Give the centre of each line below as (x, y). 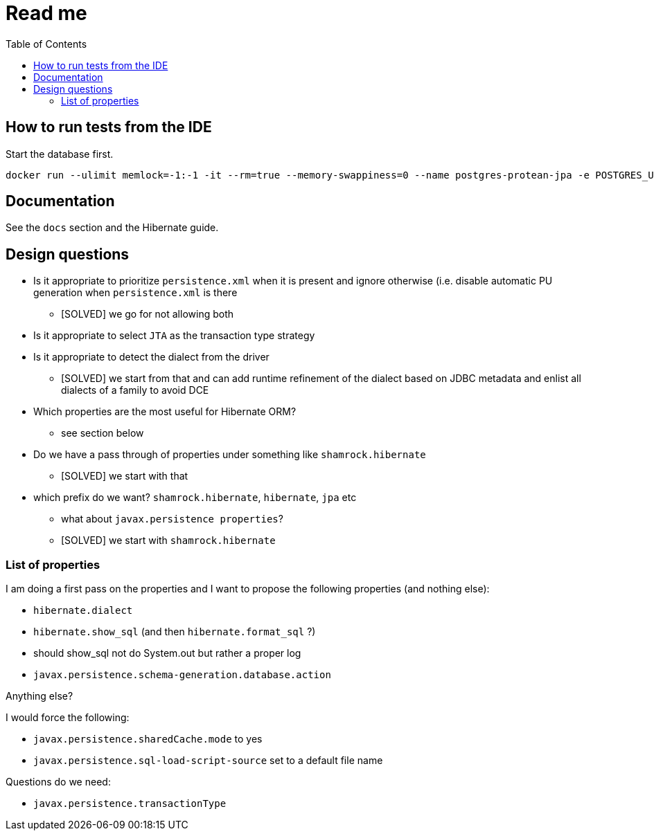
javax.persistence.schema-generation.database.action (182, 675)
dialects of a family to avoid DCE (135, 390)
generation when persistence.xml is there (135, 293)
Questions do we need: (58, 782)
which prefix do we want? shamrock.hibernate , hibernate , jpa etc (195, 498)
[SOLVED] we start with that (125, 476)
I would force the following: (68, 718)
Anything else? (39, 696)
